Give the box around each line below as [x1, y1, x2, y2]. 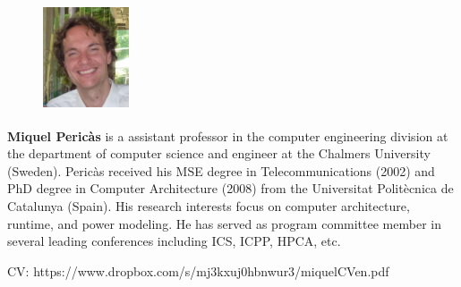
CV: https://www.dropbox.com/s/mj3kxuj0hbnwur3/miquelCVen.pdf [7, 261, 389, 280]
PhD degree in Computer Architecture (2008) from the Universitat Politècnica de [7, 179, 454, 198]
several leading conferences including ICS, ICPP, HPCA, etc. [7, 232, 341, 250]
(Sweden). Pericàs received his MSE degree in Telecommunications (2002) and [7, 161, 435, 180]
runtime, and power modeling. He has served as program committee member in [7, 214, 441, 232]
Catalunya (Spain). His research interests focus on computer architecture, [7, 196, 410, 215]
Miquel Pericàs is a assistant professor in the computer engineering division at [7, 126, 448, 145]
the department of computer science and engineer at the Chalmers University [7, 144, 431, 163]
